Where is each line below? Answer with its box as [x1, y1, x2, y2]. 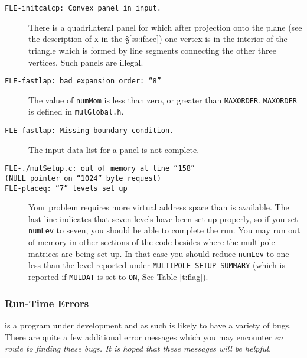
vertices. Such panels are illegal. [28, 56, 143, 68]
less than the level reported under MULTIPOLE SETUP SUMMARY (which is [28, 259, 285, 271]
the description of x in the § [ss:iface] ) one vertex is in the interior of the [28, 32, 288, 45]
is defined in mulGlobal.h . [28, 105, 124, 118]
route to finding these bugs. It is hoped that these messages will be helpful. [5, 342, 272, 354]
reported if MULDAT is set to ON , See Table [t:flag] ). [28, 271, 208, 283]
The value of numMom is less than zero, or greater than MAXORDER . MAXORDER [28, 93, 297, 106]
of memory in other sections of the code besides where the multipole [28, 236, 275, 248]
